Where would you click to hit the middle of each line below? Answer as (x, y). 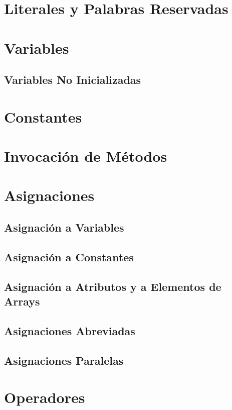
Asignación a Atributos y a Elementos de (113, 286)
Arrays (22, 301)
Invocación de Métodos (86, 156)
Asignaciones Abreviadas (70, 330)
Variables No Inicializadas (73, 80)
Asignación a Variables (64, 227)
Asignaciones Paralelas (64, 360)
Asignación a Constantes (69, 257)
